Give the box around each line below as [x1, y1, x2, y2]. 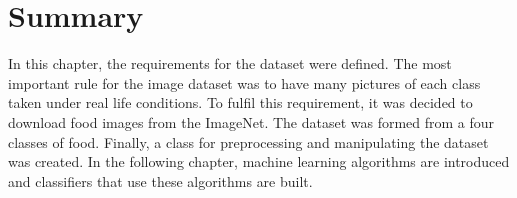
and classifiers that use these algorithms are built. [8, 170, 313, 191]
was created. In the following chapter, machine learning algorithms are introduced [8, 151, 510, 172]
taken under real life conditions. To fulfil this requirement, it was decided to [8, 92, 473, 113]
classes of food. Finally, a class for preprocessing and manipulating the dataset [8, 131, 489, 152]
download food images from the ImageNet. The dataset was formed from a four [8, 111, 495, 132]
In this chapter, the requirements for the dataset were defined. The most [8, 53, 452, 74]
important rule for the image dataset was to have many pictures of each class [8, 72, 481, 93]
